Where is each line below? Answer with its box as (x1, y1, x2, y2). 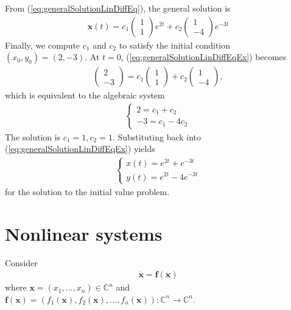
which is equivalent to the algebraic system (5, 89, 165, 102)
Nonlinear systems (5, 221, 163, 246)
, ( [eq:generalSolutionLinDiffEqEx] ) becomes (121, 50, 287, 63)
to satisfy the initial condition (119, 38, 230, 51)
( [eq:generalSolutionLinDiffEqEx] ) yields (5, 142, 155, 155)
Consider (5, 256, 38, 269)
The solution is (5, 130, 61, 143)
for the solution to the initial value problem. (5, 185, 170, 198)
